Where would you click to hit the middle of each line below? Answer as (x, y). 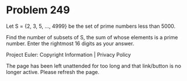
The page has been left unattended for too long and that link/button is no (93, 66)
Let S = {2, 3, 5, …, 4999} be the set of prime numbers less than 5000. (91, 26)
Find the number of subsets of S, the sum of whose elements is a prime (92, 37)
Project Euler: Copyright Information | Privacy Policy (69, 54)
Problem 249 (38, 10)
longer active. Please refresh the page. (53, 72)
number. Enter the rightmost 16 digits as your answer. (70, 43)
